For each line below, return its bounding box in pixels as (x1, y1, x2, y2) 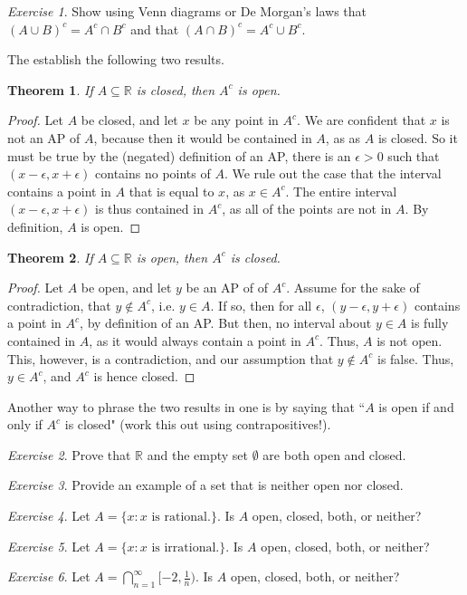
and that (130, 19, 179, 38)
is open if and (378, 397, 454, 416)
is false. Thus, (376, 349, 454, 368)
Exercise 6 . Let (7, 567, 91, 586)
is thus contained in (95, 199, 204, 218)
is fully (411, 313, 449, 332)
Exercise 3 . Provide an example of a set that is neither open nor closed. (7, 475, 404, 494)
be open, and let (81, 278, 172, 297)
